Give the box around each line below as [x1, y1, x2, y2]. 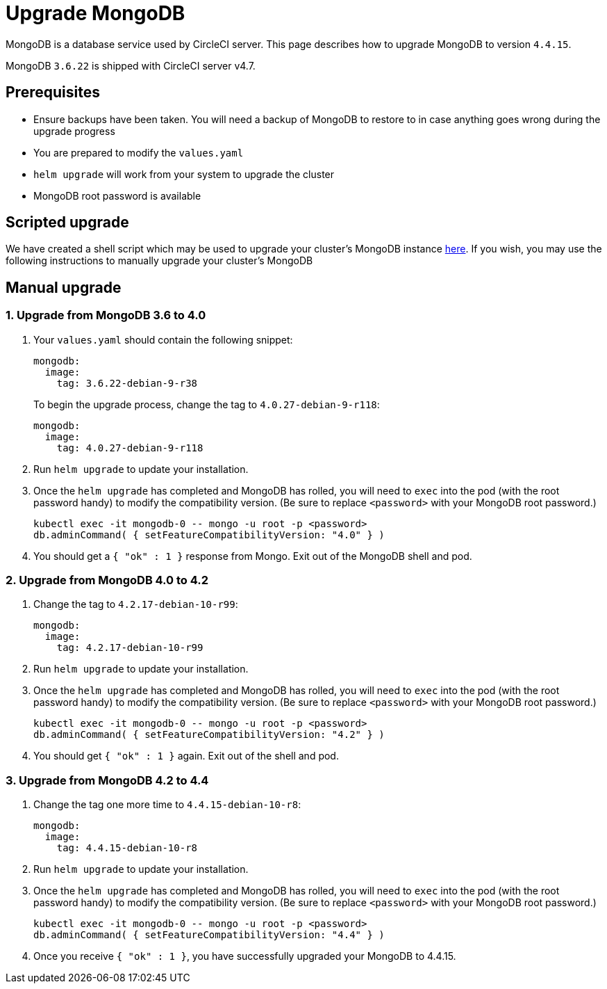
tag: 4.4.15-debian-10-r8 [56, 842, 198, 854]
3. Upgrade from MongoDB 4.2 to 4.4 [6, 773, 209, 787]
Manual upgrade [6, 278, 122, 296]
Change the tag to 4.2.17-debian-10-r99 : [33, 598, 238, 611]
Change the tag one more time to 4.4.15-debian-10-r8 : [33, 798, 301, 811]
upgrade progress [33, 124, 115, 137]
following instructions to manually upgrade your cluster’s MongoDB [6, 255, 313, 267]
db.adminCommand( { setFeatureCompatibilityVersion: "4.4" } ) [33, 929, 385, 941]
